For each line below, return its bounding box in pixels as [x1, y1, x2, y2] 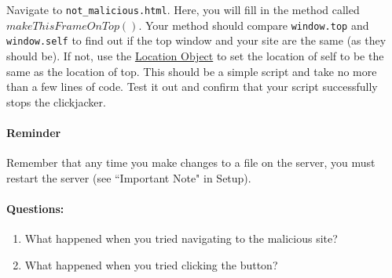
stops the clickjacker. [6, 93, 106, 110]
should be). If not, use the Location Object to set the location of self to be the [6, 47, 384, 63]
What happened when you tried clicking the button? [24, 256, 278, 273]
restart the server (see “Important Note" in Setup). [6, 169, 251, 186]
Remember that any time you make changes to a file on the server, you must [6, 154, 376, 171]
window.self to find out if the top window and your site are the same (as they [6, 32, 387, 49]
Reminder [6, 124, 61, 140]
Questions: [6, 200, 64, 216]
